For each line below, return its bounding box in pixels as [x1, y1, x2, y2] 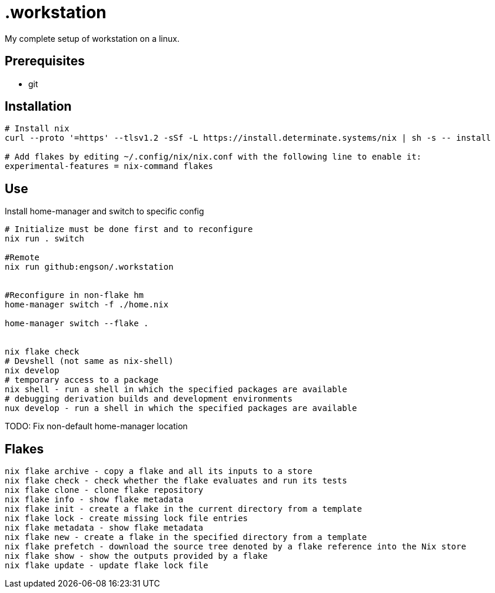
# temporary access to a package [5, 375, 159, 385]
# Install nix [5, 124, 69, 134]
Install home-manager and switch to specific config [5, 206, 204, 217]
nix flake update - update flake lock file [5, 561, 208, 571]
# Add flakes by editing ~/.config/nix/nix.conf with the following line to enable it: [5, 152, 422, 162]
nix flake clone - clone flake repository [5, 485, 204, 495]
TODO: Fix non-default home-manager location [5, 421, 188, 432]
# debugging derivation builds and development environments [5, 394, 293, 404]
